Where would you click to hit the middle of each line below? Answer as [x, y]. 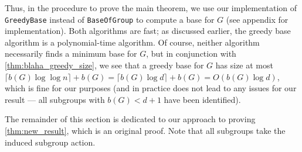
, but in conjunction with [191, 53]
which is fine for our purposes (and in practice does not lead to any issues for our [151, 88]
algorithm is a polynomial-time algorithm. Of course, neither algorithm [132, 42]
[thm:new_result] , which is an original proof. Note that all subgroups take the [145, 130]
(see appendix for [257, 19]
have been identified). [202, 99]
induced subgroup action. [50, 142]
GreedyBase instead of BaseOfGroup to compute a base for [110, 19]
